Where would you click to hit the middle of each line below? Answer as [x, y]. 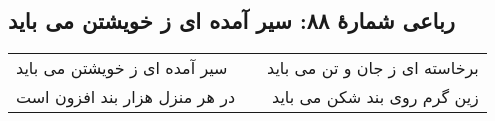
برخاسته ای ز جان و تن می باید [373, 68]
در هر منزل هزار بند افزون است [126, 97]
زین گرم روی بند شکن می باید [375, 97]
